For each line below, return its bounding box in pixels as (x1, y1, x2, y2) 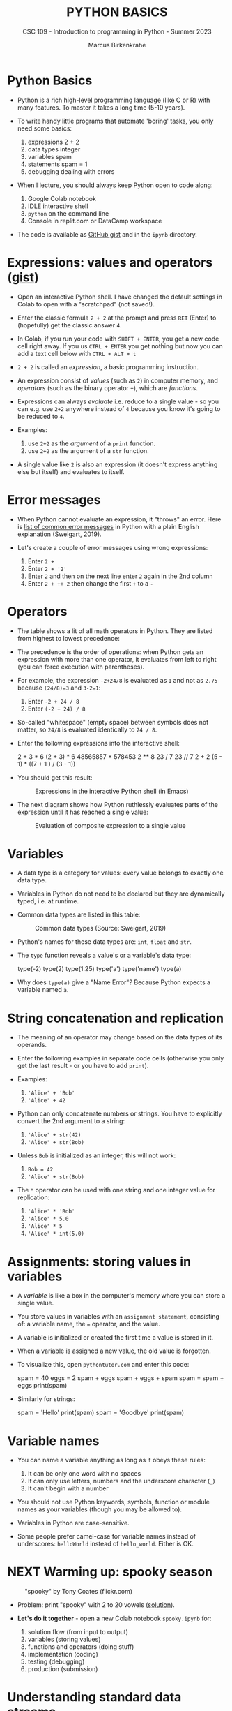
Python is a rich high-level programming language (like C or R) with (17, 96, 210, 104)
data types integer (27, 145, 81, 154)
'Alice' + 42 (27, 1097, 66, 1104)
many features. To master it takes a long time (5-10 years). (17, 103, 185, 112)
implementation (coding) (27, 1650, 99, 1659)
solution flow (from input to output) (27, 1628, 129, 1636)
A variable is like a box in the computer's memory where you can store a (17, 1291, 226, 1300)
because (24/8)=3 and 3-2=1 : (17, 683, 101, 692)
